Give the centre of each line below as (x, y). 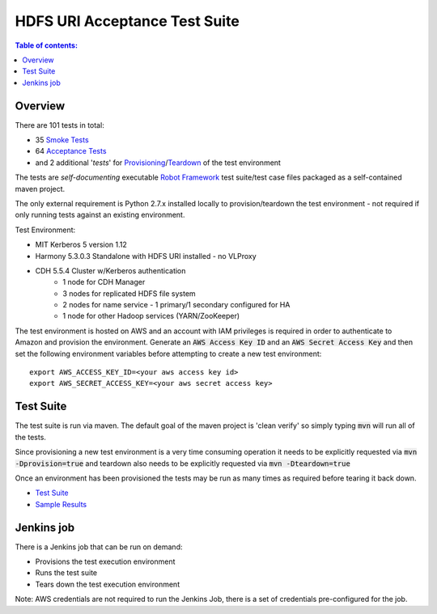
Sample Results (61, 504)
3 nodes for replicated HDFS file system (129, 293)
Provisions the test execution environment (105, 561)
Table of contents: (47, 45)
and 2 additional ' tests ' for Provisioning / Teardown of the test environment (158, 163)
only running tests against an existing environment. (100, 215)
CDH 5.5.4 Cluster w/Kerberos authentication (110, 270)
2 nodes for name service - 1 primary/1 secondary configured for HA (176, 305)
